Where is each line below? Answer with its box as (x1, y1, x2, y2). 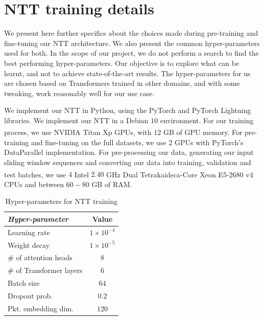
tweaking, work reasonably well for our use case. (4, 87, 155, 98)
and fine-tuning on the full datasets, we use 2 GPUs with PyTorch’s (31, 136, 244, 147)
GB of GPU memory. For (163, 127, 243, 138)
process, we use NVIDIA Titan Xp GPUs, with (4, 127, 152, 138)
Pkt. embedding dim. (8, 303, 74, 313)
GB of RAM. (91, 178, 132, 189)
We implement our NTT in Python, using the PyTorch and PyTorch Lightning (4, 105, 251, 116)
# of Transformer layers (8, 265, 83, 276)
